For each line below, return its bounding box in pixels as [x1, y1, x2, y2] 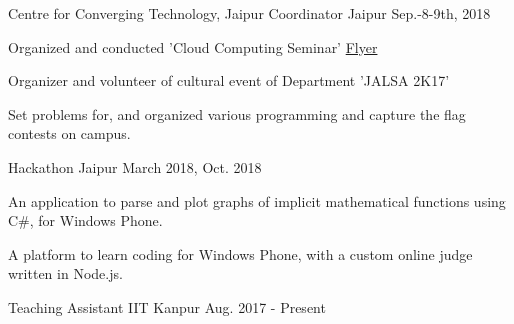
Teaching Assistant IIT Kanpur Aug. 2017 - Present [8, 296, 326, 317]
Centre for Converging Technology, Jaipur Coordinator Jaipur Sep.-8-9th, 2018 [8, 3, 491, 23]
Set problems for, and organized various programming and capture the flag [8, 103, 466, 124]
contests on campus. [8, 123, 131, 144]
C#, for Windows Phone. [8, 210, 163, 231]
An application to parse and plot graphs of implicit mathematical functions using [8, 190, 506, 211]
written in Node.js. [8, 263, 123, 284]
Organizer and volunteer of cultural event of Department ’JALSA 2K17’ [8, 70, 450, 91]
